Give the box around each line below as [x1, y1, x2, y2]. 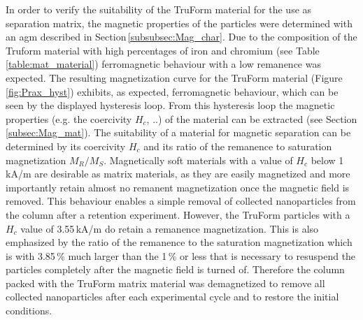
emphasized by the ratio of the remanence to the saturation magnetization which [6, 235, 353, 249]
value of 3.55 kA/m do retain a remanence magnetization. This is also [20, 221, 319, 235]
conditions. [6, 303, 52, 318]
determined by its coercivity [6, 138, 126, 153]
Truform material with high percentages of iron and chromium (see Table [6, 43, 320, 57]
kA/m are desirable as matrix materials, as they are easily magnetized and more [6, 166, 350, 181]
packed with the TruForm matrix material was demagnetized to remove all [6, 275, 325, 290]
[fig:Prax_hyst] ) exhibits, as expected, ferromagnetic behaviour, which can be [6, 84, 339, 99]
